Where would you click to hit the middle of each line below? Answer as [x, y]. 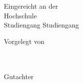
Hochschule [21, 15]
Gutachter [19, 76]
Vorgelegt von [24, 41]
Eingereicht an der [31, 6]
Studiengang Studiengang [41, 25]
